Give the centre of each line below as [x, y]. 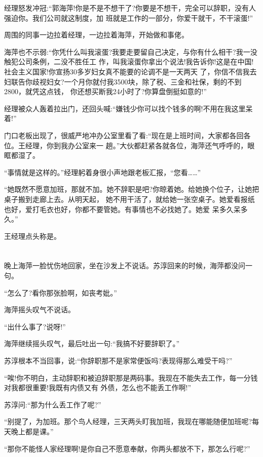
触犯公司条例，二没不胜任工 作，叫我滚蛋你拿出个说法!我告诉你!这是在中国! [129, 61]
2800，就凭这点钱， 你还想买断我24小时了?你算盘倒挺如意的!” [105, 91]
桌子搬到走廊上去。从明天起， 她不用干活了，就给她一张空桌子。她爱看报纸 [129, 199]
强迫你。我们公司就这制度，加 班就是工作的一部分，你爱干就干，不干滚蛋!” [129, 17]
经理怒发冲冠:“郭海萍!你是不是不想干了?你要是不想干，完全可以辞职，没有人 [130, 8]
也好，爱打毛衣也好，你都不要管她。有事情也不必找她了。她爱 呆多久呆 [122, 209]
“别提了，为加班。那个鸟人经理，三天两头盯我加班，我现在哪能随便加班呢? [128, 421]
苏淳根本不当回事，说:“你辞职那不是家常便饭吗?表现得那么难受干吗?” [118, 361]
